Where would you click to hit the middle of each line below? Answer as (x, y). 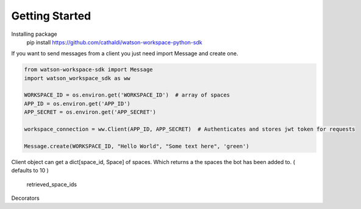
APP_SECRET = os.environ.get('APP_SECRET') (90, 112)
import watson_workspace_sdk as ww (77, 78)
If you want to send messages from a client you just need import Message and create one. (125, 53)
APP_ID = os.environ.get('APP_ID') (77, 104)
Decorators (25, 198)
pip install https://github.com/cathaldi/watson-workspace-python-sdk (114, 42)
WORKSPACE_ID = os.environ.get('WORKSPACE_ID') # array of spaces (127, 95)
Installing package (34, 34)
